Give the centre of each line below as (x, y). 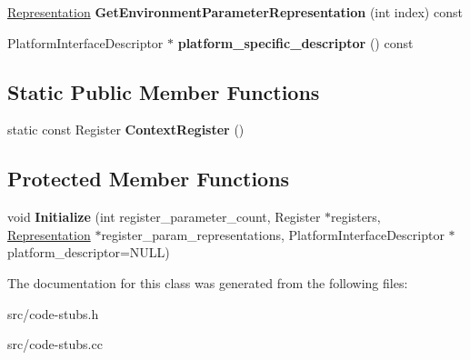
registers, (356, 217)
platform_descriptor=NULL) (89, 252)
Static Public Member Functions (164, 91)
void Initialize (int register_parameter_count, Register (164, 217)
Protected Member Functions (149, 179)
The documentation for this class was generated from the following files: (208, 282)
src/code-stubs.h (53, 313)
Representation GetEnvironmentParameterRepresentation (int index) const (235, 12)
